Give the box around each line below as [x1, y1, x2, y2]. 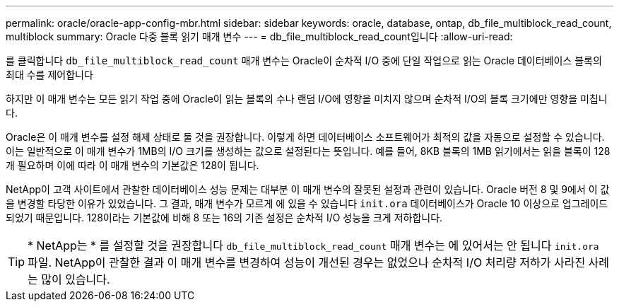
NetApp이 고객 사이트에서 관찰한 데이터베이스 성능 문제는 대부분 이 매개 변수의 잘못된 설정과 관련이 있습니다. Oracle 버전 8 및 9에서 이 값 [6, 183, 610, 195]
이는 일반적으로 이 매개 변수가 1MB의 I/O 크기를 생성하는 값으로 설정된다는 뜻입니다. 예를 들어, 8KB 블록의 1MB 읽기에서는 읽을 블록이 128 [6, 145, 611, 157]
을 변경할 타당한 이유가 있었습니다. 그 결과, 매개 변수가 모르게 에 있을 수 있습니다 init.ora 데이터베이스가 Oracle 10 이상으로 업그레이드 [6, 197, 608, 209]
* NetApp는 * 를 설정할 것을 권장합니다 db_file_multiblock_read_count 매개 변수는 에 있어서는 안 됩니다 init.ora [28, 238, 599, 253]
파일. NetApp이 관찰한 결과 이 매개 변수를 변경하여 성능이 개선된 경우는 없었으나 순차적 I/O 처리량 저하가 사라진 [28, 255, 586, 270]
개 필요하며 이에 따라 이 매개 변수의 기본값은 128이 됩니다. [6, 159, 259, 171]
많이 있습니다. [41, 272, 110, 286]
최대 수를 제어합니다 [6, 69, 93, 81]
